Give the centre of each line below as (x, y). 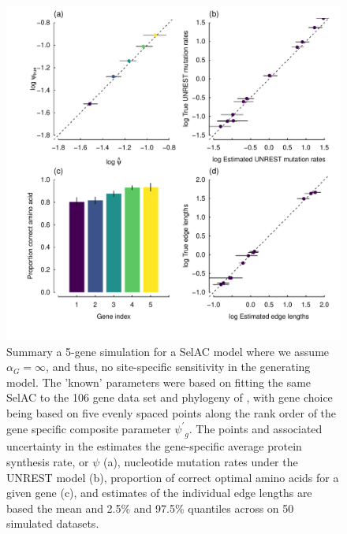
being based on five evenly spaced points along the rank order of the (172, 412)
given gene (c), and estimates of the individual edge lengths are (159, 493)
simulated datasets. (53, 523)
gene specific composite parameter (89, 428)
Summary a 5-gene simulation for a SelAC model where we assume (168, 351)
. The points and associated (256, 428)
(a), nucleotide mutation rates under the (200, 461)
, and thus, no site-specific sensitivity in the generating (178, 367)
